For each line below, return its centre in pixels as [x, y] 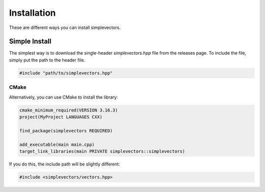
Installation [32, 13]
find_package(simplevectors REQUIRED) [66, 131]
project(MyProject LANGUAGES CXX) [61, 117]
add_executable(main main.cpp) [57, 144]
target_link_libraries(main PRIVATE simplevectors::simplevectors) [102, 151]
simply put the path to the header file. [47, 60]
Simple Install [30, 41]
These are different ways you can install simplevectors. [65, 27]
